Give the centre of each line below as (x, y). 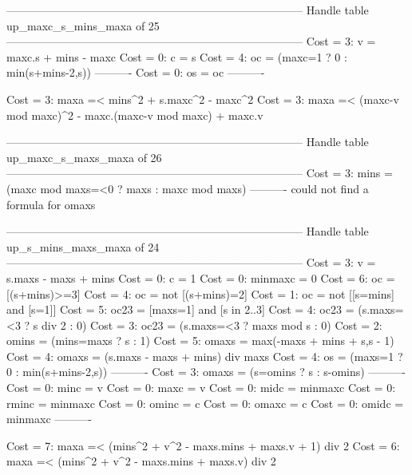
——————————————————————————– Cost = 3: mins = (200, 173)
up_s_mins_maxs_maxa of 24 (83, 246)
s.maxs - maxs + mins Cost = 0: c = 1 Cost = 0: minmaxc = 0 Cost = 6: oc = (201, 277)
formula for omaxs (51, 204)
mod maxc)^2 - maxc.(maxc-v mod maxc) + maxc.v (135, 115)
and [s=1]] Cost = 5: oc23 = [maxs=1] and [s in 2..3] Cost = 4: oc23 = (180, 309)
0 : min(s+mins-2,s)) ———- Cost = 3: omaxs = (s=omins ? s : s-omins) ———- (206, 372)
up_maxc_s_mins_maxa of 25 (83, 25)
